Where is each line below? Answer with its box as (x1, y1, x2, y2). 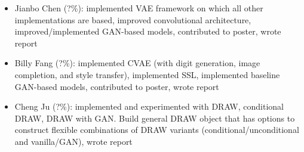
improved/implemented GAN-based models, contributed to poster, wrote (14, 25, 281, 38)
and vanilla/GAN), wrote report (14, 135, 133, 147)
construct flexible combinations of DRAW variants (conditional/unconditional (14, 123, 299, 136)
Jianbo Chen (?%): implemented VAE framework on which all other (14, 2, 263, 14)
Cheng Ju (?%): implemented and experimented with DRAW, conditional (14, 100, 284, 113)
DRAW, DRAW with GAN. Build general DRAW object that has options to (14, 111, 295, 124)
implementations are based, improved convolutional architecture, (14, 13, 251, 26)
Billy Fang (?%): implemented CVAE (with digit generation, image (14, 57, 260, 69)
